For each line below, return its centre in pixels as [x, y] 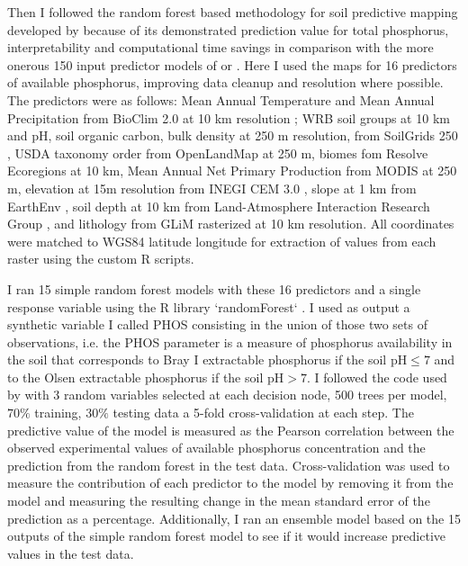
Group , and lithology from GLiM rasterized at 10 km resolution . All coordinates [231, 224]
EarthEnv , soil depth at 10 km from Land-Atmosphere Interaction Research [219, 206]
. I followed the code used [377, 377]
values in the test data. [71, 553]
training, [58, 413]
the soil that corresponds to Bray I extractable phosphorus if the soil [197, 359]
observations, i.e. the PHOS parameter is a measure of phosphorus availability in [230, 341]
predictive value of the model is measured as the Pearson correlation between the [231, 430]
